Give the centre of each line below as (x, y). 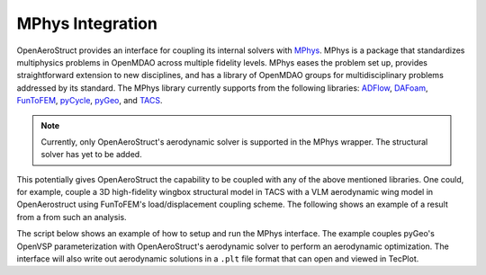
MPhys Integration (87, 23)
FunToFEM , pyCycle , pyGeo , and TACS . (90, 101)
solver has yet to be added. (92, 155)
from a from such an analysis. (72, 217)
